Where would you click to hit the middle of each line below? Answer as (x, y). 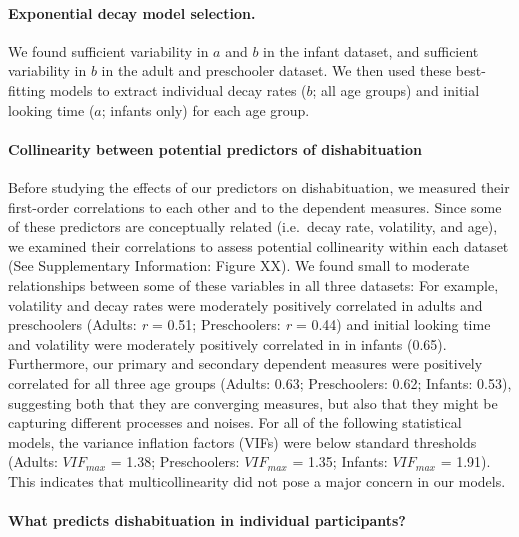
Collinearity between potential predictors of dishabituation (215, 148)
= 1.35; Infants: (340, 461)
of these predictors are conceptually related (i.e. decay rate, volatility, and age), (253, 226)
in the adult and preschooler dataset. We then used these (276, 70)
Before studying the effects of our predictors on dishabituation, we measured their (259, 186)
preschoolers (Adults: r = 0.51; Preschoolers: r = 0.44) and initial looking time (249, 324)
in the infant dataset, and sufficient (371, 50)
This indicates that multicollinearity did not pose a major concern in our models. (257, 480)
